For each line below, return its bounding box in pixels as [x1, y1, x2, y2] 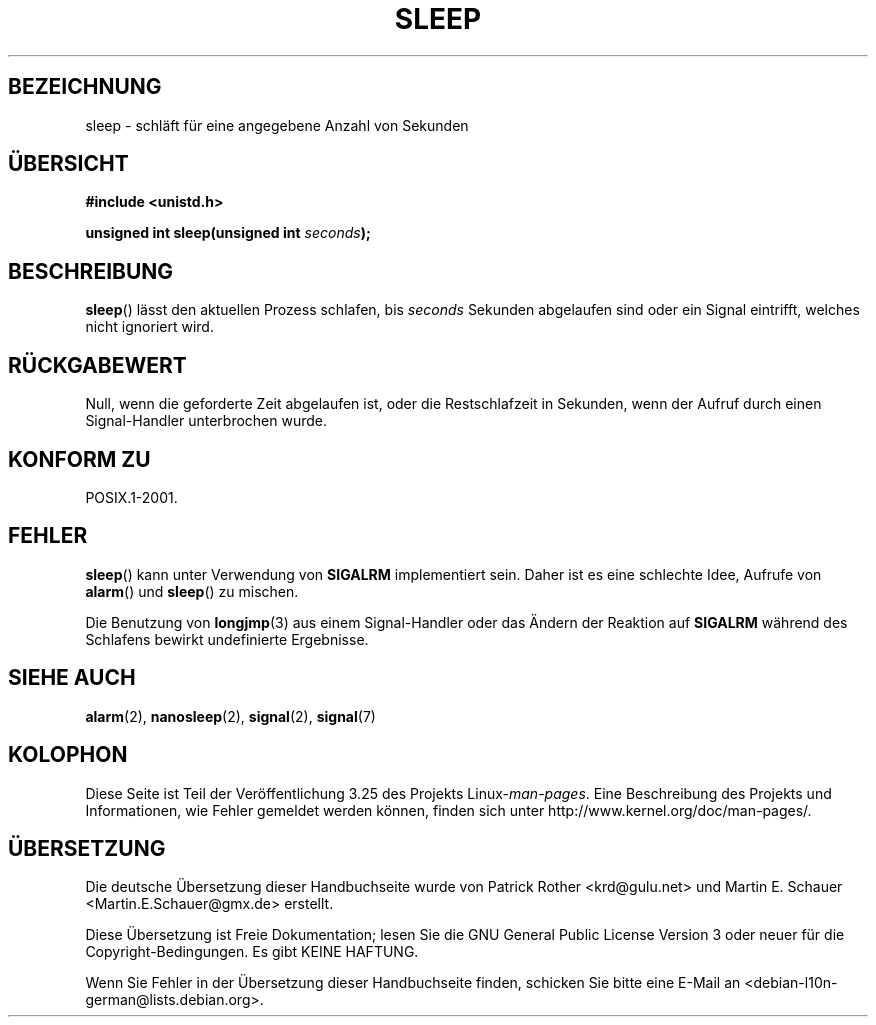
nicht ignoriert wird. [85, 318, 214, 336]
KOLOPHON [8, 742, 128, 768]
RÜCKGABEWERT [8, 352, 187, 378]
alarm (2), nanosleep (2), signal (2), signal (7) [85, 707, 376, 725]
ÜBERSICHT [8, 151, 129, 177]
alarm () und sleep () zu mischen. [85, 582, 299, 600]
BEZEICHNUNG [8, 74, 162, 100]
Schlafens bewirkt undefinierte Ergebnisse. [85, 630, 369, 648]
